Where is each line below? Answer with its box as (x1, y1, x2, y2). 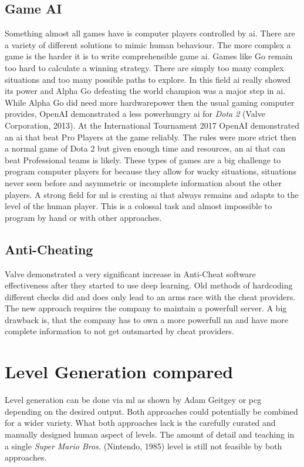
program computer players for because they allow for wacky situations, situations (5, 165, 296, 177)
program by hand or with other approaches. (5, 211, 162, 223)
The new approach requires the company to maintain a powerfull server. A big (5, 302, 287, 314)
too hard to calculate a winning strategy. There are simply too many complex (5, 61, 284, 73)
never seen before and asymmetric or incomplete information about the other (5, 176, 282, 189)
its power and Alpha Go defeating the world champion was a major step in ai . (5, 85, 286, 97)
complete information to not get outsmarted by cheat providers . (5, 325, 234, 337)
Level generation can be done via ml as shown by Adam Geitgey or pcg (5, 394, 262, 406)
